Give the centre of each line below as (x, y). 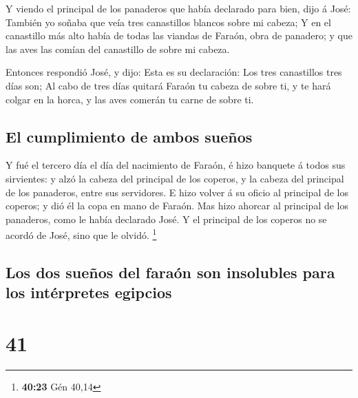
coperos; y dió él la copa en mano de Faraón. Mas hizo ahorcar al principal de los (177, 206)
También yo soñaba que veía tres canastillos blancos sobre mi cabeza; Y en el (168, 22)
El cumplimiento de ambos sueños (129, 136)
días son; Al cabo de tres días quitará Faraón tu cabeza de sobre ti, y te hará (168, 85)
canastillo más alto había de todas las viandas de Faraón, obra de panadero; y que (179, 35)
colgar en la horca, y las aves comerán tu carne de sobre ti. (130, 99)
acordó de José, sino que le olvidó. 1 (81, 234)
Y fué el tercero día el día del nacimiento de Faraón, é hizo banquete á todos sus (176, 165)
